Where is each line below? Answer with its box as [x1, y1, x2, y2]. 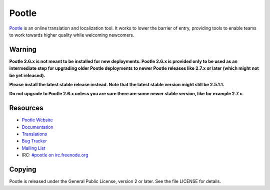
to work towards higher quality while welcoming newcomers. [9, 32, 134, 38]
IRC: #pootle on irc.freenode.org [21, 152, 88, 158]
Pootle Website [21, 117, 53, 123]
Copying [9, 165, 36, 174]
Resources [9, 104, 43, 112]
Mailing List [21, 145, 45, 151]
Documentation [21, 124, 53, 130]
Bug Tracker [21, 138, 47, 144]
